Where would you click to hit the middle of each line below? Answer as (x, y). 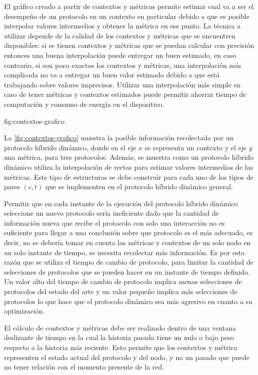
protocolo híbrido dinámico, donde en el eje (70, 147)
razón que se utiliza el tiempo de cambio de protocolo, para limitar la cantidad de (129, 262)
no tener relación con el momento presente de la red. (84, 367)
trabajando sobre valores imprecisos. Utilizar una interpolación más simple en (123, 84)
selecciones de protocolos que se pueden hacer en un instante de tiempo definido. (127, 271)
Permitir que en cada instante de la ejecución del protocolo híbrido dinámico (121, 203)
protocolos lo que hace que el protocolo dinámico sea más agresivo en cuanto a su (128, 301)
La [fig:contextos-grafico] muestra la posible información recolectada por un (119, 138)
